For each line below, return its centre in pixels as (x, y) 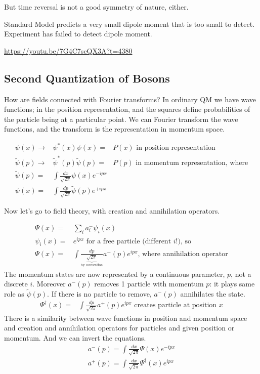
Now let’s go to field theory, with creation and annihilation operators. (112, 211)
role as (14, 294)
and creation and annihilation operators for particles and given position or (119, 328)
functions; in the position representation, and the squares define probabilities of (127, 109)
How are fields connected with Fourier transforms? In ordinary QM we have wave (130, 99)
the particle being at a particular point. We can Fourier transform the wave (121, 119)
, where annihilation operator (183, 254)
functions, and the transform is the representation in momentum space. (115, 129)
